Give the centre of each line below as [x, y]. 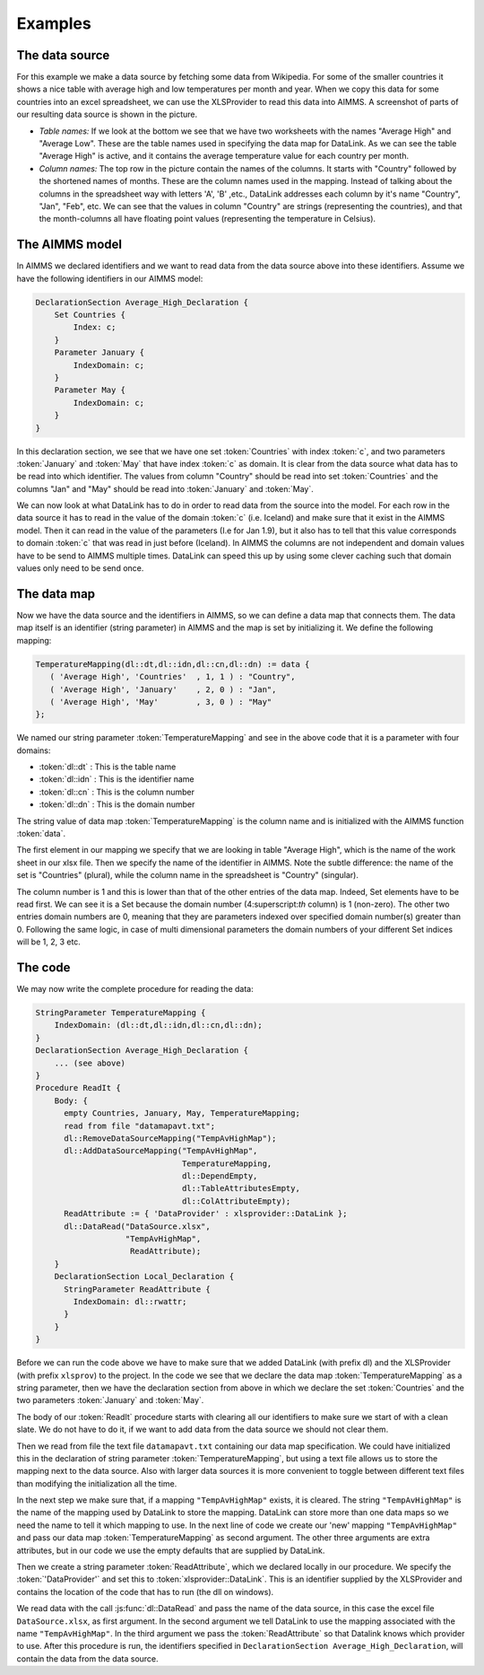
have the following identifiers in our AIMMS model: [110, 278]
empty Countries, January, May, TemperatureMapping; [182, 1114]
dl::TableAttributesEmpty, [241, 1188]
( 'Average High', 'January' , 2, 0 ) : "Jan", [163, 689]
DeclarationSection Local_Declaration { [144, 1276]
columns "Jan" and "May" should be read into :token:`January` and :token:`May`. [165, 488]
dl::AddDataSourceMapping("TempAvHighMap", [161, 1151]
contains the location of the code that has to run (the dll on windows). [145, 1592]
